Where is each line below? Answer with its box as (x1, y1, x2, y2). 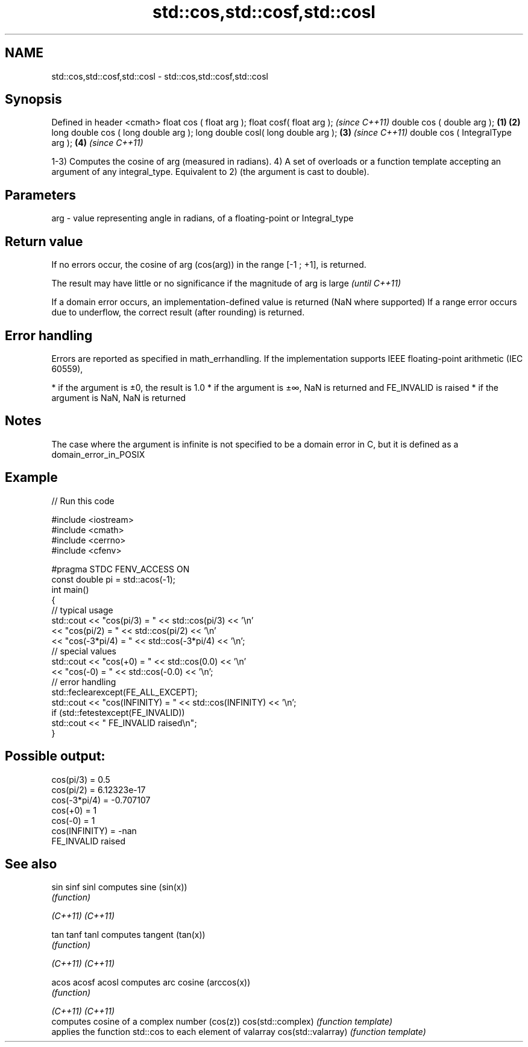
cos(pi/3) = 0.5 (51, 774, 110, 785)
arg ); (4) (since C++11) (51, 138, 143, 148)
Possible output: (5, 748, 105, 764)
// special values (51, 645, 117, 656)
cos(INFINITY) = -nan (51, 825, 137, 836)
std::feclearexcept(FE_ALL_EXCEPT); (51, 686, 198, 697)
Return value (5, 233, 83, 249)
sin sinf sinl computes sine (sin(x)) (51, 882, 187, 893)
